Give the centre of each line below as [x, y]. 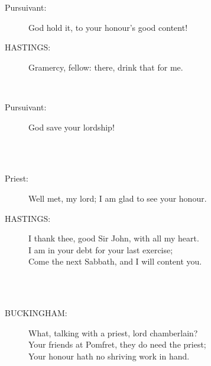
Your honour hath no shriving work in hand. [109, 356]
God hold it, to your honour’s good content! [108, 27]
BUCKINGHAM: [36, 313]
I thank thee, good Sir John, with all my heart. [114, 238]
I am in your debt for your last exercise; [101, 249]
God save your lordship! [72, 127]
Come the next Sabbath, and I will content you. [115, 261]
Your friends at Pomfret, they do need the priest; [117, 344]
